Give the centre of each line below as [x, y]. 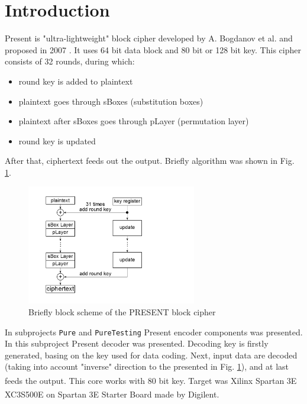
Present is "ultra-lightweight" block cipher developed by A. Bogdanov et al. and [149, 38]
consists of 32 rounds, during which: [70, 61]
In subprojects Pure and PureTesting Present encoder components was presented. [154, 332]
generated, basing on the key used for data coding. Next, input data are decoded [151, 355]
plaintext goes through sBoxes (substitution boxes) [111, 101]
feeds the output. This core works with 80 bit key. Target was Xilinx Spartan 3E [151, 380]
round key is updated [57, 140]
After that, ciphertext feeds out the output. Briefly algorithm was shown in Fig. [150, 161]
